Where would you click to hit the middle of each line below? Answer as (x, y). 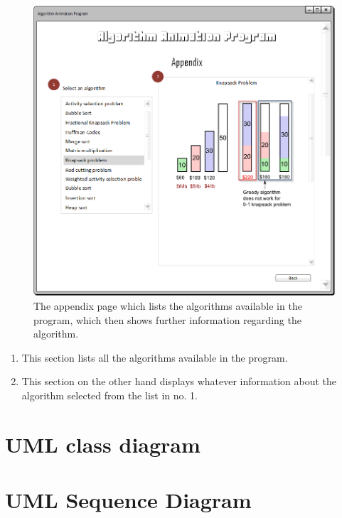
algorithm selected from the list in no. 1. (109, 395)
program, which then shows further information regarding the (167, 319)
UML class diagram (103, 444)
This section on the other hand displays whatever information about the (179, 381)
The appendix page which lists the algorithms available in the (168, 306)
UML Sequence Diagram (128, 500)
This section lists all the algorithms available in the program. (155, 357)
